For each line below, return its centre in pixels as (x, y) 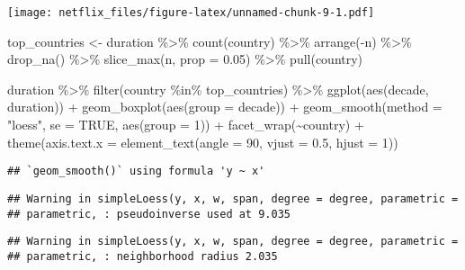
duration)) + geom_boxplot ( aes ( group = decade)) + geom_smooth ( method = (225, 107)
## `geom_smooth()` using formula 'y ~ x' (136, 171)
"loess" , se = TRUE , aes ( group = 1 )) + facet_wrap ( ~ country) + (186, 125)
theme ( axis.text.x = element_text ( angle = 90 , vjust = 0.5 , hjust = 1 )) (203, 142)
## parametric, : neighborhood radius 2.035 (143, 256)
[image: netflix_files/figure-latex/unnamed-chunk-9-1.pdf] (191, 13)
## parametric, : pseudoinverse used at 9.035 (149, 214)
